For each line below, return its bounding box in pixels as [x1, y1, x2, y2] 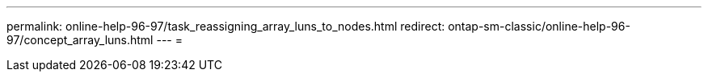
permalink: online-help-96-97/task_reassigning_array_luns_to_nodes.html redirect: [6, 19, 445, 33]
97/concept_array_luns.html [6, 33, 154, 47]
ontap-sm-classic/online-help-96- [448, 19, 630, 33]
